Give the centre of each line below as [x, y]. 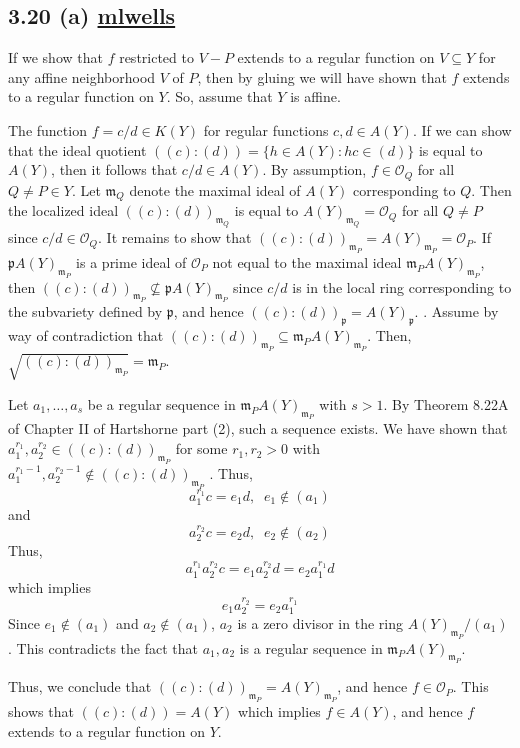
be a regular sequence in [161, 403]
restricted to [156, 57]
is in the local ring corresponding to [402, 286]
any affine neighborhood [82, 76]
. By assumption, [314, 169]
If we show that [55, 57]
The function [47, 129]
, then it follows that [114, 169]
